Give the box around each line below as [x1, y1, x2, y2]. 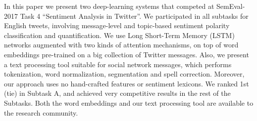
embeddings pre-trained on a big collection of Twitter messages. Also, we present [4, 49, 249, 59]
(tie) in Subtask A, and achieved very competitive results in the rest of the [4, 88, 231, 98]
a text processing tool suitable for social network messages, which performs [4, 59, 232, 69]
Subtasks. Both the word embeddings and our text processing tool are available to [4, 97, 254, 108]
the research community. [4, 107, 78, 118]
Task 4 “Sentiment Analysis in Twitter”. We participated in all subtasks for [20, 10, 249, 21]
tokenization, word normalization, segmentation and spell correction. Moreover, [4, 69, 245, 79]
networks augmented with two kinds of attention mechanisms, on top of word [4, 40, 239, 50]
